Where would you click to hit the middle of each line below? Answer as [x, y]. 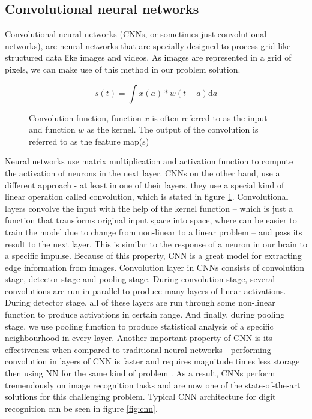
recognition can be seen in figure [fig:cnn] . [81, 408]
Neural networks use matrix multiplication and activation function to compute [149, 161]
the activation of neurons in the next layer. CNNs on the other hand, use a [142, 173]
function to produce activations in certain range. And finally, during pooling [145, 314]
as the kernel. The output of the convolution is [172, 129]
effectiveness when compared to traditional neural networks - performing [138, 349]
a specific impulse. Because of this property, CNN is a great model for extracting [153, 255]
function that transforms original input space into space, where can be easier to [151, 220]
